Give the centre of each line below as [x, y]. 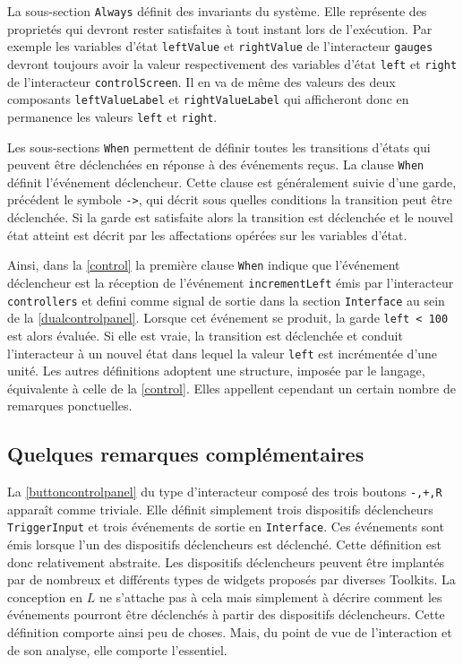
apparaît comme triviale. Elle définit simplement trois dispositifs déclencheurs [220, 509]
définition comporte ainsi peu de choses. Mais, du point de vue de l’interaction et [230, 632]
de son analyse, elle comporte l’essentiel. [117, 649]
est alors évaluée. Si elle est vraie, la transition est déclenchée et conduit [205, 335]
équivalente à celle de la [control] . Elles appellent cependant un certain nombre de [231, 388]
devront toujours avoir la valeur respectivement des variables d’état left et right [232, 63]
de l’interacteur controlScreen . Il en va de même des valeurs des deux [201, 81]
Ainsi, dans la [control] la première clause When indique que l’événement [204, 265]
